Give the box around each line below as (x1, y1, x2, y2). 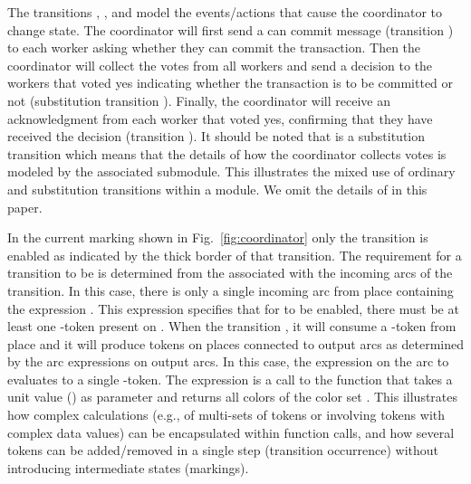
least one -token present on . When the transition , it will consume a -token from (7, 317, 457, 336)
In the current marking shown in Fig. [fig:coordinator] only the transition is (7, 228, 428, 247)
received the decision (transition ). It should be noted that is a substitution (7, 127, 426, 146)
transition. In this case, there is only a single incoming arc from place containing (7, 280, 454, 299)
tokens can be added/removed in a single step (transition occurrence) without (7, 441, 439, 460)
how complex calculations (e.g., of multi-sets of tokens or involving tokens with (7, 405, 446, 424)
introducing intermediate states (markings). (7, 458, 249, 477)
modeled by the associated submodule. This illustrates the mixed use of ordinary (7, 162, 456, 181)
